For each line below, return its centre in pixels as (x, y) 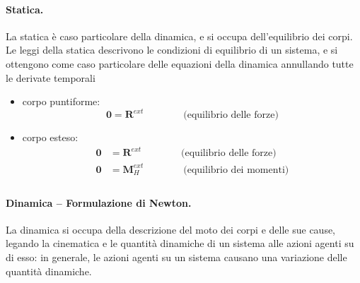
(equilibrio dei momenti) (236, 170)
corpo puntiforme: (61, 101)
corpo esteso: (50, 137)
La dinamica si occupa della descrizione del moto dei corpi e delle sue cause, (171, 229)
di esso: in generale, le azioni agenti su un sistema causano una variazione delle (176, 257)
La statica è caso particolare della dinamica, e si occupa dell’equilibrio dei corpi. (179, 36)
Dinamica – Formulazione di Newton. (99, 202)
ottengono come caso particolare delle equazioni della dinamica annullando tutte (180, 63)
